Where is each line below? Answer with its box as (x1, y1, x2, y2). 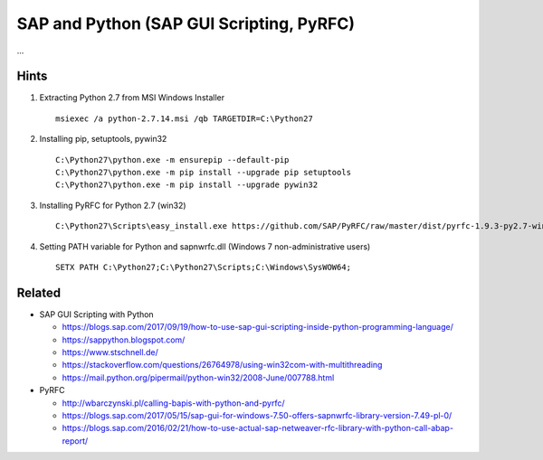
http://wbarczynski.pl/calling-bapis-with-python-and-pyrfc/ (62, 398, 285, 408)
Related (16, 285, 62, 300)
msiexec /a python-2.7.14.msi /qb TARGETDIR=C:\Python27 (55, 113, 314, 124)
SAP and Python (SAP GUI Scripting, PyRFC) (16, 14, 355, 33)
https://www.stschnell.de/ (62, 347, 158, 358)
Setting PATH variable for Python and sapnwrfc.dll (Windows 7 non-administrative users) (39, 240, 371, 252)
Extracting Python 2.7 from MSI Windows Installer (39, 92, 225, 103)
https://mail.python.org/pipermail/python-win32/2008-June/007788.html (62, 371, 335, 383)
